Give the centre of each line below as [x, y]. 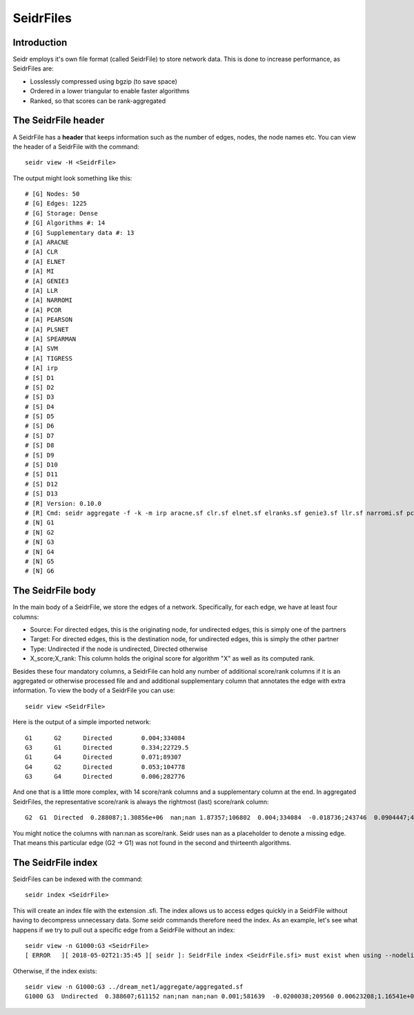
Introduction [40, 42]
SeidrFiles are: [33, 68]
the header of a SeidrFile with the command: [76, 146]
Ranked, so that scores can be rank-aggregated [98, 101]
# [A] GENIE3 [47, 281]
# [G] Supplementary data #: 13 [80, 233]
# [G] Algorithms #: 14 [65, 223]
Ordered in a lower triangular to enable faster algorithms [110, 91]
